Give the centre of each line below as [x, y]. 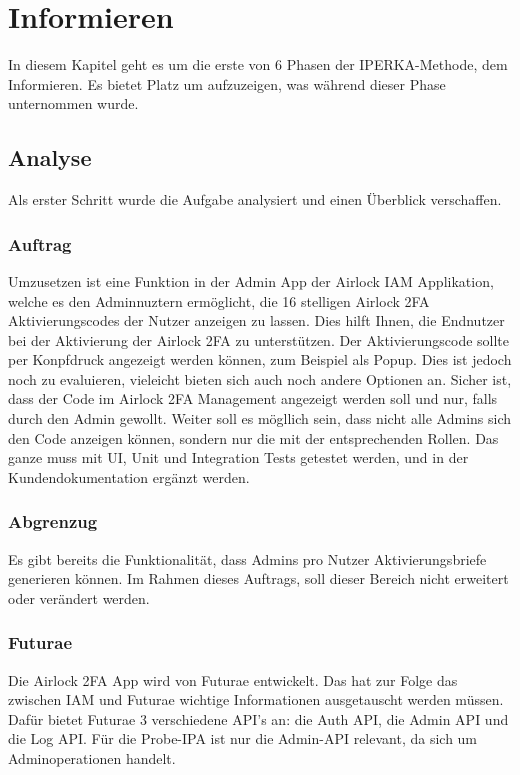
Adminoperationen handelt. [92, 758]
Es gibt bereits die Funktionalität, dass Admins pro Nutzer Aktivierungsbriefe [247, 558]
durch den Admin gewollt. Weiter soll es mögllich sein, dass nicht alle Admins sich [260, 418]
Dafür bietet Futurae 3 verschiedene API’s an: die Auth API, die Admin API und [258, 718]
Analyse [50, 157]
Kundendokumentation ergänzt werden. [129, 476]
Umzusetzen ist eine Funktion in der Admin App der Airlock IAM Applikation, [251, 280]
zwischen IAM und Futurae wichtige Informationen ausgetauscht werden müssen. [256, 699]
